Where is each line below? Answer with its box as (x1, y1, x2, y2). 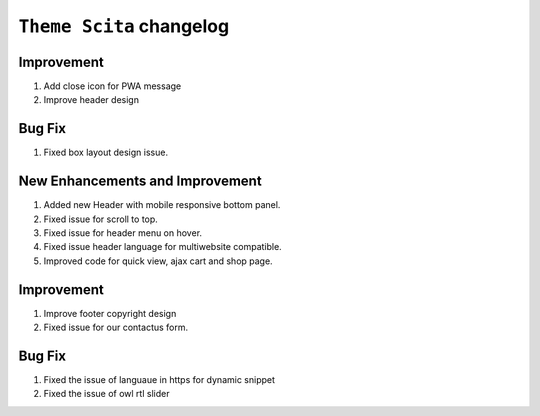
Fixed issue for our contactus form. (43, 321, 189, 334)
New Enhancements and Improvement (18, 173, 262, 190)
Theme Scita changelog (18, 15, 230, 37)
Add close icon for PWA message (43, 80, 182, 92)
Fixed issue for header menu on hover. (43, 227, 203, 239)
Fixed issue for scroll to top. (43, 213, 159, 225)
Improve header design (43, 94, 140, 106)
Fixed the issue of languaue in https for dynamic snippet (43, 374, 275, 386)
